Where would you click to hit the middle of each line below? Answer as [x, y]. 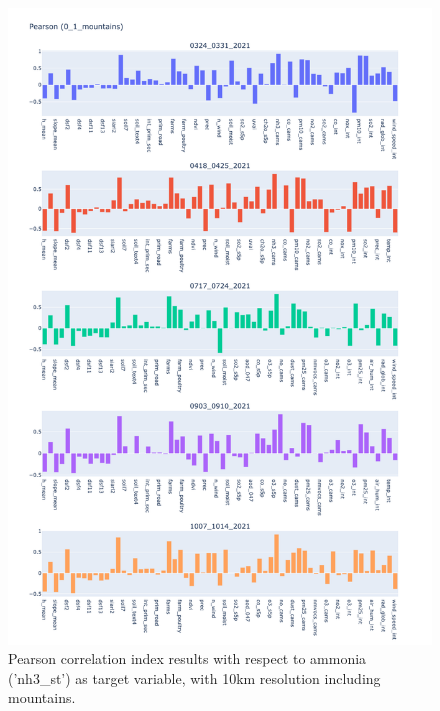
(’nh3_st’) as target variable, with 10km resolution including [194, 677]
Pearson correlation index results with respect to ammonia [187, 658]
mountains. [42, 697]
